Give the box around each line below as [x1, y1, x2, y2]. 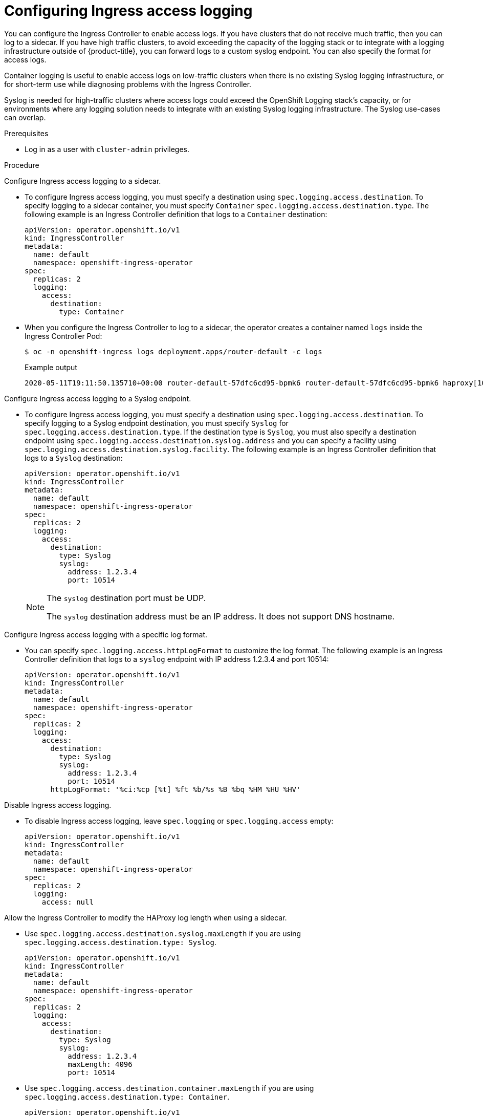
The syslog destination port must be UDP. [47, 592, 206, 603]
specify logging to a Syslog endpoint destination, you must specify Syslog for [25, 418, 289, 427]
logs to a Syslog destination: [25, 453, 123, 462]
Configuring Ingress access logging [4, 2, 253, 19]
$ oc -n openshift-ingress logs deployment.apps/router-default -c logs [25, 347, 322, 356]
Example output [25, 362, 77, 372]
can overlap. [4, 113, 46, 122]
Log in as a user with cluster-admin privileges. [25, 144, 189, 154]
